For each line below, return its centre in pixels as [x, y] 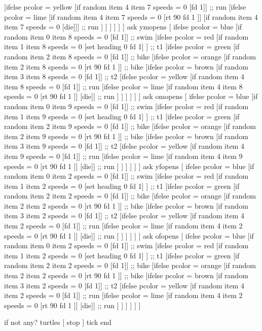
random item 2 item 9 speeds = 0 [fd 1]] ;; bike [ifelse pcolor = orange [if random [130, 126]
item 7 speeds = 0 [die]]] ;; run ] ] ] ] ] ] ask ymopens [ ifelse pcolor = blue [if [123, 27]
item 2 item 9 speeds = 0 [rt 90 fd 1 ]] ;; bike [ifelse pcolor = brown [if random [126, 136]
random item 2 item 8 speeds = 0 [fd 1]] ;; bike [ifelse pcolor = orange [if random [130, 56]
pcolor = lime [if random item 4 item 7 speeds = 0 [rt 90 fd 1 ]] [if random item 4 [131, 16]
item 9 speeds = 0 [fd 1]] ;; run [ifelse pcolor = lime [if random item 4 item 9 [123, 156]
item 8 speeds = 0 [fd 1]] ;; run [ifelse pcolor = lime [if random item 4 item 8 [123, 86]
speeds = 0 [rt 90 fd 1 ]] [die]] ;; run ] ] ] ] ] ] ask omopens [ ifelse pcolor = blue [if [131, 96]
